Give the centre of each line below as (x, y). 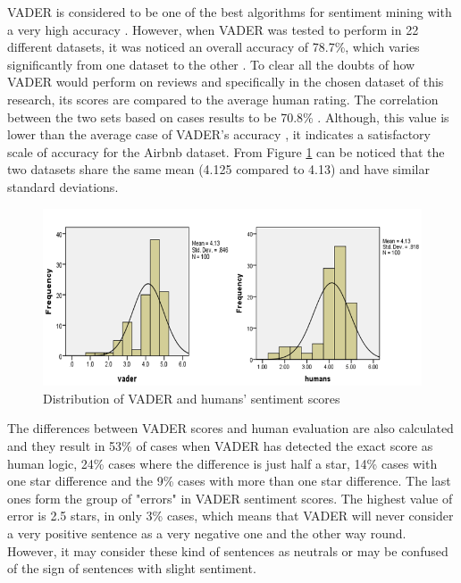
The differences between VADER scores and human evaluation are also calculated (230, 428)
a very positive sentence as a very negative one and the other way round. (207, 533)
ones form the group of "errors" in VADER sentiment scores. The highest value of (230, 498)
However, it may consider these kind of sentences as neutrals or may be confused (228, 550)
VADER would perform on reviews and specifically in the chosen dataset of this (226, 82)
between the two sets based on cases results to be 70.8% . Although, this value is (228, 117)
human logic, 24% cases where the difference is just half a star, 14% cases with (222, 463)
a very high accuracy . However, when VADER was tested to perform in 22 (213, 29)
